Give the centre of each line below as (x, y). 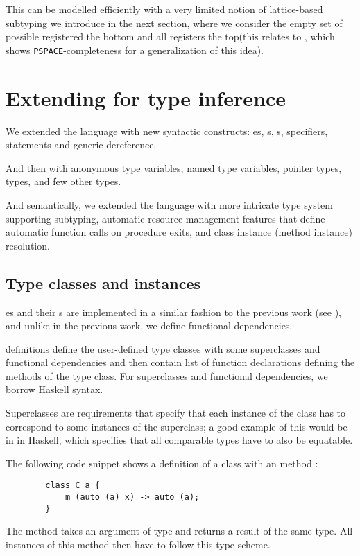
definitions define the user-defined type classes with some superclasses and (163, 348)
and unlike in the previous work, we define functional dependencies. (149, 325)
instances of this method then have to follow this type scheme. (138, 545)
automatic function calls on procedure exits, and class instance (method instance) (179, 232)
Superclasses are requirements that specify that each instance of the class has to (176, 413)
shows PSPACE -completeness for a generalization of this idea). (135, 50)
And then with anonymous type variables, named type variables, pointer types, (174, 167)
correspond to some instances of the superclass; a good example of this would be (177, 426)
